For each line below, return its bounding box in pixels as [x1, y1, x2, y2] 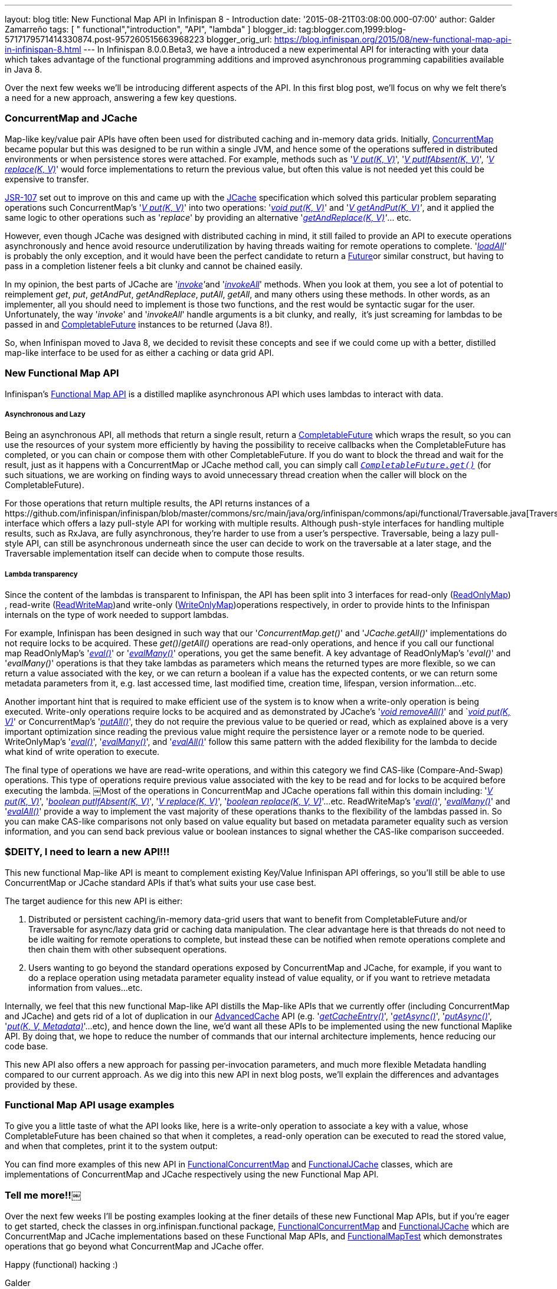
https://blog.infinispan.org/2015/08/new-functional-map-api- [274, 34, 512, 44]
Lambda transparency [5, 570, 78, 578]
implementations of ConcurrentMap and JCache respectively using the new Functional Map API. [5, 1169, 379, 1179]
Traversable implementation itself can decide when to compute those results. [5, 548, 304, 559]
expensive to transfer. [5, 174, 89, 184]
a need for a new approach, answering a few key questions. [5, 93, 237, 103]
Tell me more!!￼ [5, 1189, 81, 1201]
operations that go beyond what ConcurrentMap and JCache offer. [5, 1241, 264, 1252]
